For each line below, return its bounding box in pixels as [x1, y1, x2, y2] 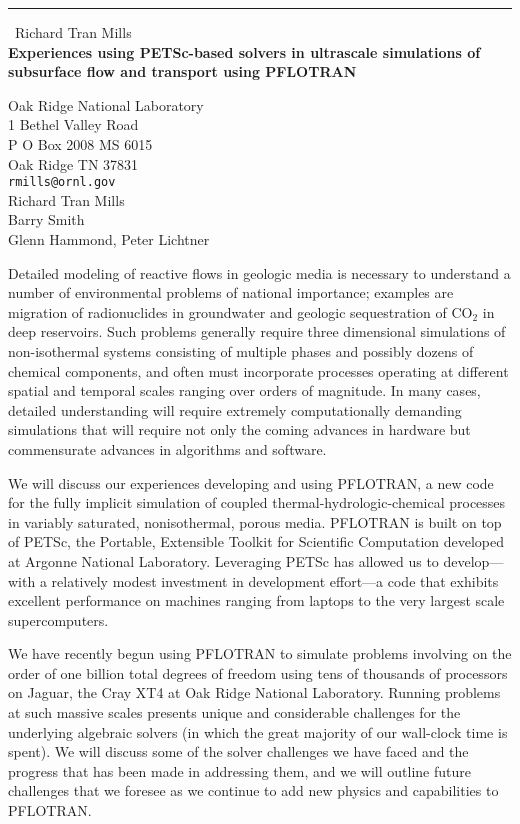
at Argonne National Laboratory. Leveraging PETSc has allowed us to [8, 550, 439, 571]
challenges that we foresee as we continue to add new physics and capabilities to [8, 780, 499, 801]
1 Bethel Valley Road [8, 114, 139, 135]
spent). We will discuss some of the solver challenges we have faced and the [8, 741, 469, 762]
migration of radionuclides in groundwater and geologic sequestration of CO [8, 301, 473, 322]
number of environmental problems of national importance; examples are [8, 282, 454, 303]
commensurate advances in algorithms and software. [8, 438, 327, 459]
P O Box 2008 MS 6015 [8, 133, 153, 154]
